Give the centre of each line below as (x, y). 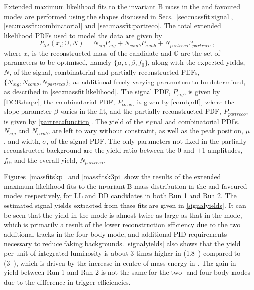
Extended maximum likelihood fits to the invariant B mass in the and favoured (122, 6)
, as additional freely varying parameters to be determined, (157, 81)
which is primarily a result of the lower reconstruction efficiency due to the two (122, 224)
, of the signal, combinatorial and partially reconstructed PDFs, (105, 72)
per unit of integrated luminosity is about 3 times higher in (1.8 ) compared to (122, 253)
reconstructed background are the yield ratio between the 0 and (99, 150)
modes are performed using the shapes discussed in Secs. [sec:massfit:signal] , (118, 16)
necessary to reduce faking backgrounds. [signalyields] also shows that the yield (122, 243)
